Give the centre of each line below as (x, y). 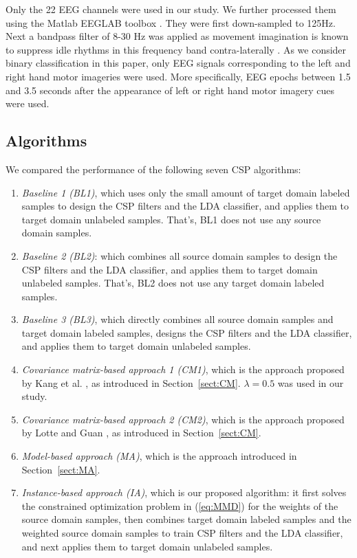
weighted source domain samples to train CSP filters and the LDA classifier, (182, 533)
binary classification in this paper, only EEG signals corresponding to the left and (178, 63)
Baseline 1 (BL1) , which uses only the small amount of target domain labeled (186, 192)
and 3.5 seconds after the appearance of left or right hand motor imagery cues (170, 90)
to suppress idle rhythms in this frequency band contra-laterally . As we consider (176, 49)
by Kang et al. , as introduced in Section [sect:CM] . (131, 382)
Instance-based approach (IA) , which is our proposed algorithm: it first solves (184, 492)
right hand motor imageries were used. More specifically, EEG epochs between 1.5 (178, 76)
